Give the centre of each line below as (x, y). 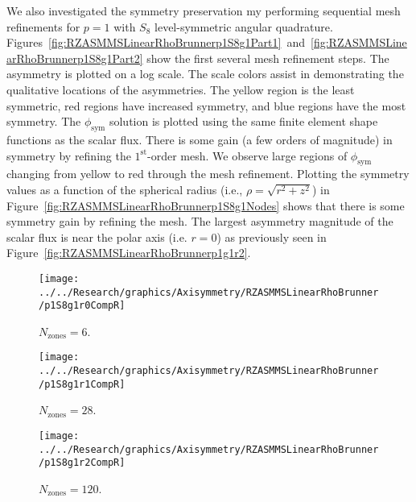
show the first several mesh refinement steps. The (268, 58)
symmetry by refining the (69, 155)
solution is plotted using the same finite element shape (243, 121)
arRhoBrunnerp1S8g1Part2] (75, 58)
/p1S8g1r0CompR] (82, 306)
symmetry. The (44, 121)
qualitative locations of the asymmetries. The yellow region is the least (181, 89)
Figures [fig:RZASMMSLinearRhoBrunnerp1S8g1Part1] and (156, 42)
